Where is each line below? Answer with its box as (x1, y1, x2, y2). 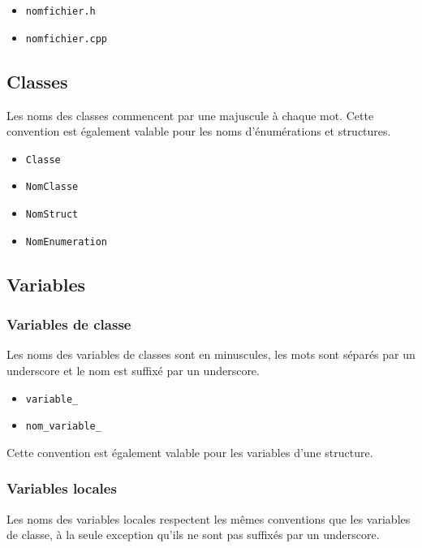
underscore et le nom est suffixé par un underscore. (6, 361, 260, 378)
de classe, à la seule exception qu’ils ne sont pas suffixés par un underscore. (6, 526, 380, 543)
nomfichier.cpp (25, 32, 108, 45)
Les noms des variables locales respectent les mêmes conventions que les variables (6, 510, 411, 527)
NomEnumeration (25, 235, 108, 248)
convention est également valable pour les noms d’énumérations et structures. (6, 123, 391, 140)
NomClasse (25, 181, 79, 193)
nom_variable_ (25, 421, 101, 433)
